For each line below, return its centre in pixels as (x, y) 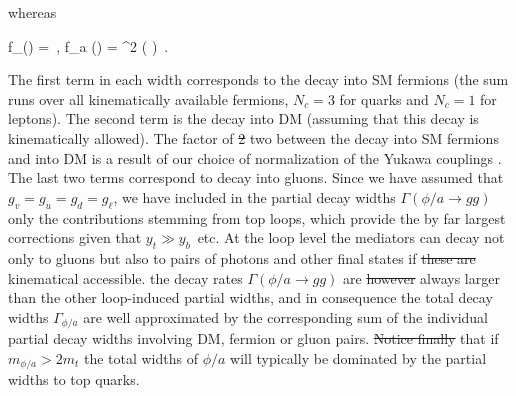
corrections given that (75, 237)
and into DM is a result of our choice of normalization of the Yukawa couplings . (255, 157)
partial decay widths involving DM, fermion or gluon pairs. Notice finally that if (253, 338)
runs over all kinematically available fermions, (148, 98)
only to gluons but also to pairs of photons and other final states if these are (242, 257)
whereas (32, 12)
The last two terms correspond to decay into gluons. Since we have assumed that (256, 177)
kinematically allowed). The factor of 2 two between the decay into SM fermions (253, 137)
